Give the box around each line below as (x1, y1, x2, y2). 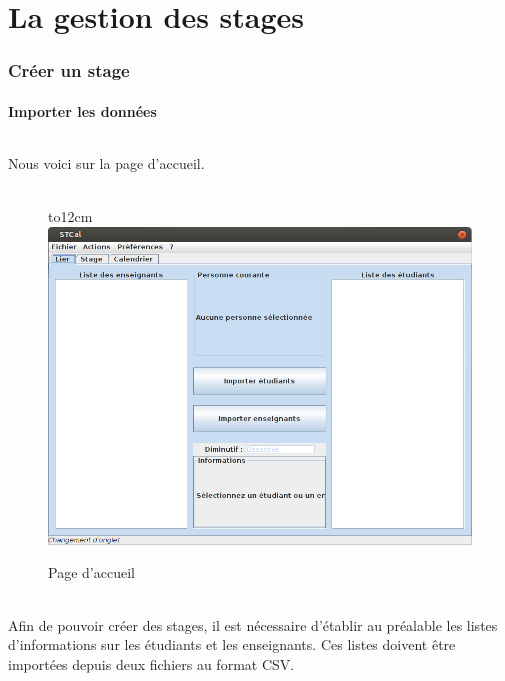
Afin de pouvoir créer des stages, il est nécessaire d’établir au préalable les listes (8, 614, 498, 635)
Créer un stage (8, 58, 130, 83)
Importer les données (8, 100, 157, 121)
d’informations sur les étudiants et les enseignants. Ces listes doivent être (8, 634, 456, 655)
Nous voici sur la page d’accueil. (8, 153, 205, 174)
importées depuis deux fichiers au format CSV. (8, 653, 295, 674)
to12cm (48, 206, 93, 227)
